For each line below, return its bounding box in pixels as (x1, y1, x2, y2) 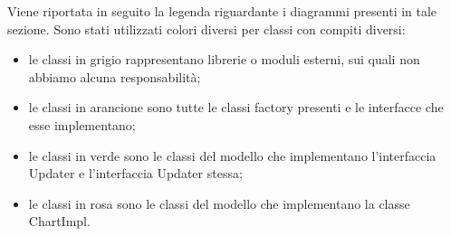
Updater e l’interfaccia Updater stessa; (28, 164, 243, 183)
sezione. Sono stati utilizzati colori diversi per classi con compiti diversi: (7, 19, 406, 38)
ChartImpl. (28, 212, 91, 231)
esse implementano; (28, 115, 136, 134)
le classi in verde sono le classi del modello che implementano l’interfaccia (28, 146, 437, 165)
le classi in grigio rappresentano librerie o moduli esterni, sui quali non (28, 50, 420, 69)
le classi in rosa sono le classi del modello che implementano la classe (28, 194, 410, 212)
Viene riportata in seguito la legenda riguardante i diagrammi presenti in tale (7, 2, 437, 20)
